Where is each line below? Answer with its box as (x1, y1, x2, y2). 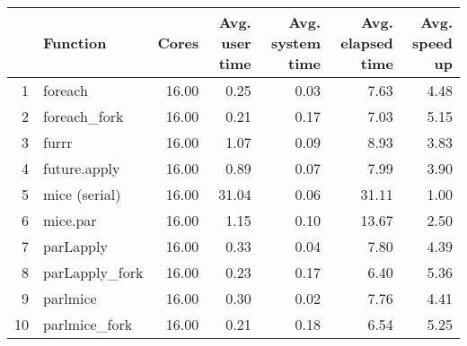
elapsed (340, 32, 393, 53)
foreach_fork (43, 106, 124, 126)
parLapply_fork (43, 262, 144, 282)
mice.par (43, 210, 97, 230)
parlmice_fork (43, 314, 133, 334)
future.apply (43, 158, 120, 178)
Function (43, 32, 107, 53)
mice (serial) (43, 184, 121, 204)
